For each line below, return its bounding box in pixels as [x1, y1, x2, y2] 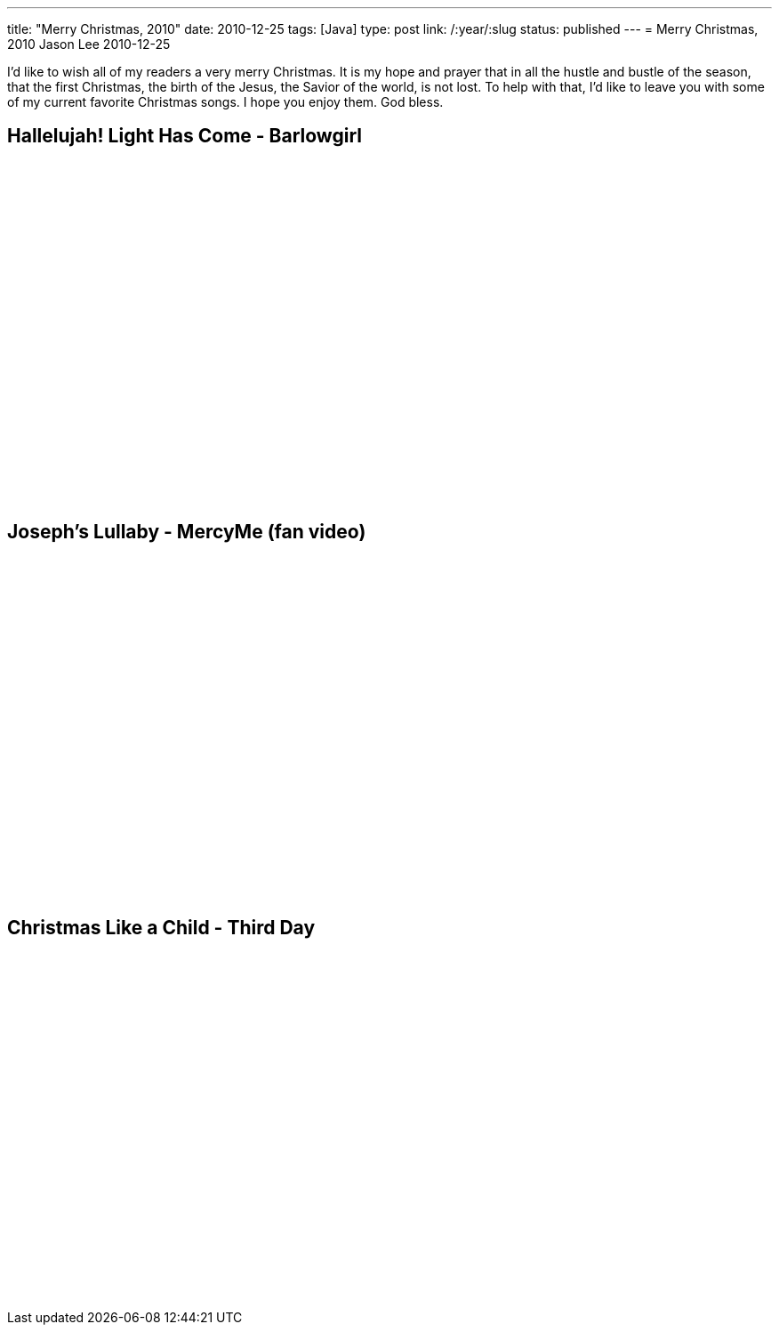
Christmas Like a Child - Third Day [7, 916, 316, 940]
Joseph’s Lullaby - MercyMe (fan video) [7, 521, 366, 544]
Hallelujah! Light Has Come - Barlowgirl [7, 125, 362, 148]
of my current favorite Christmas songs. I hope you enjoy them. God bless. [7, 94, 444, 109]
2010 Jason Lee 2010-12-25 [7, 36, 171, 52]
